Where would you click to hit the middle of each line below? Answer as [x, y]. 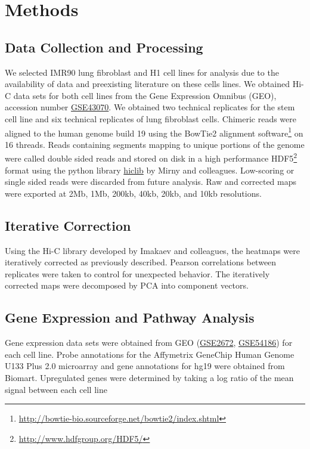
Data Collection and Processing [104, 47]
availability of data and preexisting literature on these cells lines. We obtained [148, 84]
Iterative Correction [68, 225]
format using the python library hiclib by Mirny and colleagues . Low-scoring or [150, 170]
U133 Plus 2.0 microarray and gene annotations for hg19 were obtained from [145, 366]
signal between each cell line [56, 389]
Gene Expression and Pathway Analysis [130, 318]
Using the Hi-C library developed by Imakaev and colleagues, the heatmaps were [152, 250]
